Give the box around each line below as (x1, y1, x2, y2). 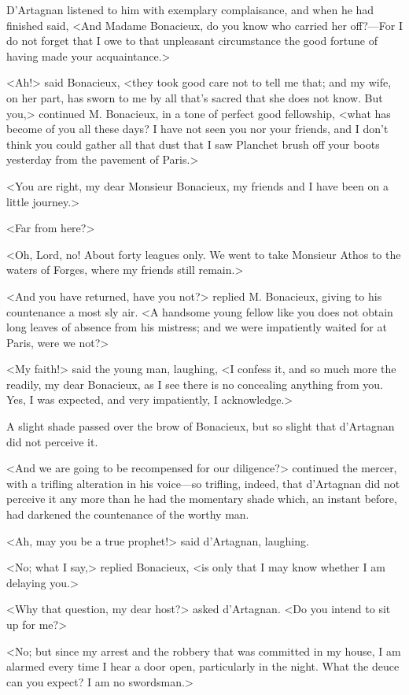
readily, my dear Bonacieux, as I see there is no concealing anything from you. (6, 375, 383, 392)
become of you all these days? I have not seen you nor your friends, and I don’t (6, 120, 389, 137)
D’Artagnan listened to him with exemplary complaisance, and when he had (6, 2, 374, 17)
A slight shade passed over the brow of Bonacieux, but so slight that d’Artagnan (6, 418, 395, 434)
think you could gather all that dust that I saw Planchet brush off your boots (6, 135, 380, 152)
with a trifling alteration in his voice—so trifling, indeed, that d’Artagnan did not (6, 475, 400, 491)
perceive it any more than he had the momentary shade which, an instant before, (6, 490, 397, 507)
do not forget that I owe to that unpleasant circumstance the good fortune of (6, 32, 378, 49)
